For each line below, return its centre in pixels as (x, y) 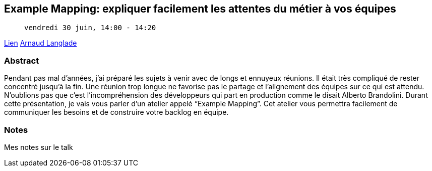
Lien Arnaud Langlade (41, 43)
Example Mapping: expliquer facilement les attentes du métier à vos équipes (200, 9)
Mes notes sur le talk (39, 147)
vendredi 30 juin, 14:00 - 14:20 (90, 28)
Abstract (22, 60)
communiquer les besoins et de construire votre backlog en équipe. (116, 112)
